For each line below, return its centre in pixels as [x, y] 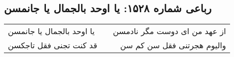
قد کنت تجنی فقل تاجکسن [53, 45]
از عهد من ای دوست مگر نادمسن [169, 31]
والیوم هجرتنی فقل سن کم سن [173, 45]
